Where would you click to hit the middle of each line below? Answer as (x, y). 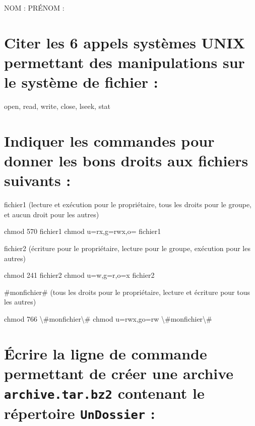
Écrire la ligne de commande (106, 353)
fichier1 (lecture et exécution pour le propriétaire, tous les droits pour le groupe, (128, 204)
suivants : (38, 180)
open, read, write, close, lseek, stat (57, 106)
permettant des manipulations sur (124, 62)
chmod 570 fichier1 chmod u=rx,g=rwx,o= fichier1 (83, 231)
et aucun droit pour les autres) (52, 214)
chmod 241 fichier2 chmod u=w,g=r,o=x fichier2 (79, 275)
